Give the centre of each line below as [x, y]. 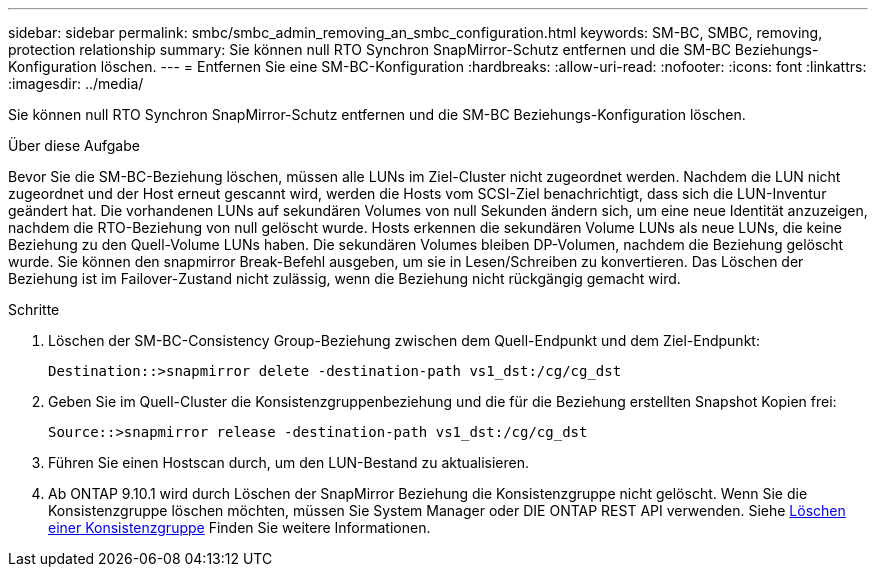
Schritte [34, 309]
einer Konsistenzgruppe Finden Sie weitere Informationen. [239, 527]
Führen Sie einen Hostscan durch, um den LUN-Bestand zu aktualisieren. [288, 462]
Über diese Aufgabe [74, 145]
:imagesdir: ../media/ [76, 83]
